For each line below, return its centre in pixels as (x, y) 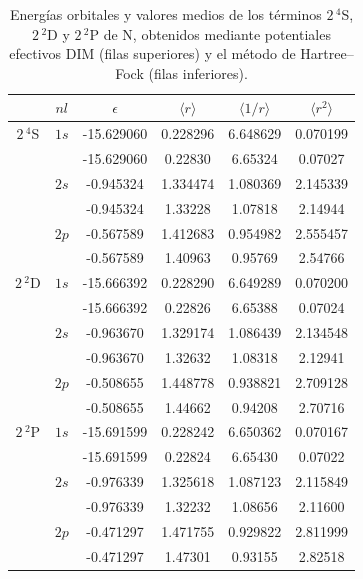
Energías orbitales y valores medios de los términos (165, 14)
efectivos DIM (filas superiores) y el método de (152, 53)
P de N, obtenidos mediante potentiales (210, 33)
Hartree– (327, 53)
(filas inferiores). (198, 72)
